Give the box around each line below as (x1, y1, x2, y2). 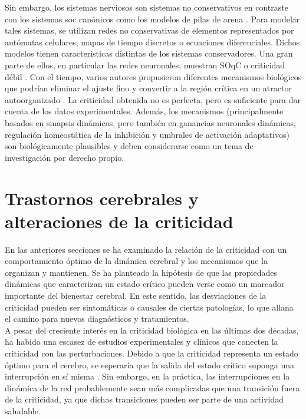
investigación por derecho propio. (5, 151, 124, 163)
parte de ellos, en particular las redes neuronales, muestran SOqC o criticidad (5, 58, 285, 71)
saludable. (5, 404, 41, 417)
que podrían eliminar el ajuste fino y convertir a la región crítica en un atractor (5, 82, 292, 94)
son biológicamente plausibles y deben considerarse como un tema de (5, 140, 254, 152)
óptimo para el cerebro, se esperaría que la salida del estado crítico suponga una (5, 358, 294, 371)
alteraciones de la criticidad (5, 209, 233, 233)
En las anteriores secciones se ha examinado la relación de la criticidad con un (5, 243, 287, 255)
